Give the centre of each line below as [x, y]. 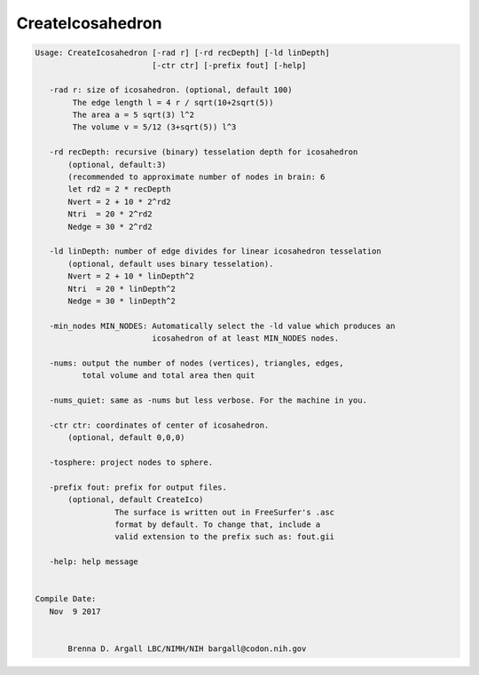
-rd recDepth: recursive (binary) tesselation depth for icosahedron [204, 152]
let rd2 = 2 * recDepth [120, 189]
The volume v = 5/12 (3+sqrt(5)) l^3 [154, 127]
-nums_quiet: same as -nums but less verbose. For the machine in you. [208, 400]
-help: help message [94, 562]
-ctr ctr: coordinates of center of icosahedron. [159, 425]
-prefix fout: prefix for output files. [138, 487]
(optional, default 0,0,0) [126, 438]
